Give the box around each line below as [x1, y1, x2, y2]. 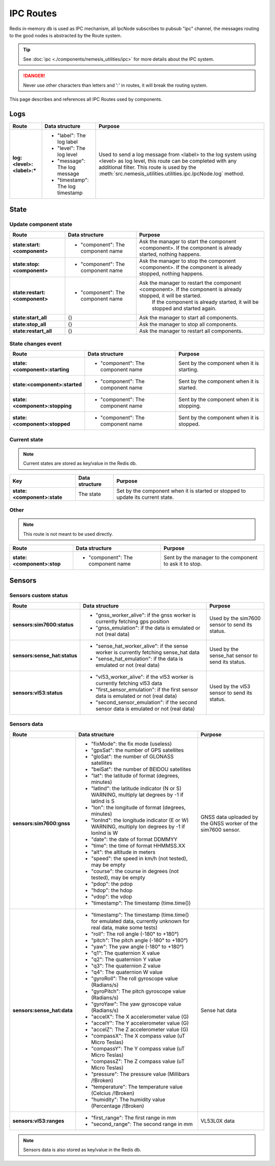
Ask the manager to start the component [139, 237, 236, 245]
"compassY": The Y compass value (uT [91, 1045, 185, 1052]
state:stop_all [12, 321, 46, 328]
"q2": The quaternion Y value [91, 956, 161, 963]
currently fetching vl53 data [95, 679, 162, 686]
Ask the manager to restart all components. [139, 327, 243, 334]
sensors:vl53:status [12, 689, 63, 696]
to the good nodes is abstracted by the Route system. [9, 32, 122, 38]
